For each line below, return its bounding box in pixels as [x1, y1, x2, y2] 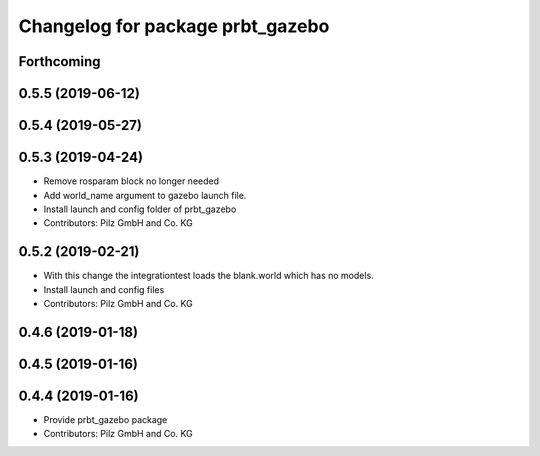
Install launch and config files [43, 283, 165, 295]
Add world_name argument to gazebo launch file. [43, 189, 247, 201]
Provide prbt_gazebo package [43, 413, 168, 425]
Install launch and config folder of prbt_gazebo [43, 203, 237, 215]
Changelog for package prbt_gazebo [18, 15, 330, 37]
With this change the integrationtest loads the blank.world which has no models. [43, 270, 374, 282]
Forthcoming [18, 53, 101, 70]
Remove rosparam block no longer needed [43, 175, 220, 187]
